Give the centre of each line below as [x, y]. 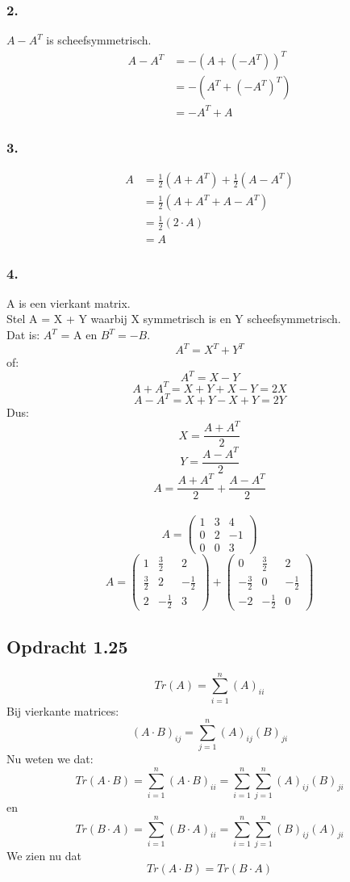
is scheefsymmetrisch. [99, 40]
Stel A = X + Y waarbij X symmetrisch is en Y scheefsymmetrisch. [174, 319]
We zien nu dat [44, 855]
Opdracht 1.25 [67, 646]
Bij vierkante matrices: [63, 710]
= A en [79, 334]
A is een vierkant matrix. [69, 302]
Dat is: [23, 334]
